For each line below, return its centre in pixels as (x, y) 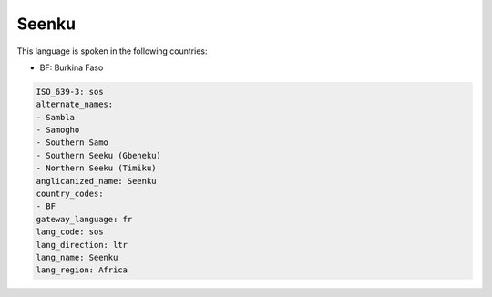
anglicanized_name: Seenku (96, 181)
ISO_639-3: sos (70, 92)
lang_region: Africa (82, 270)
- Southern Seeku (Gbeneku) (98, 155)
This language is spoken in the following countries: (112, 51)
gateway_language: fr (84, 219)
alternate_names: (75, 104)
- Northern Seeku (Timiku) (96, 168)
